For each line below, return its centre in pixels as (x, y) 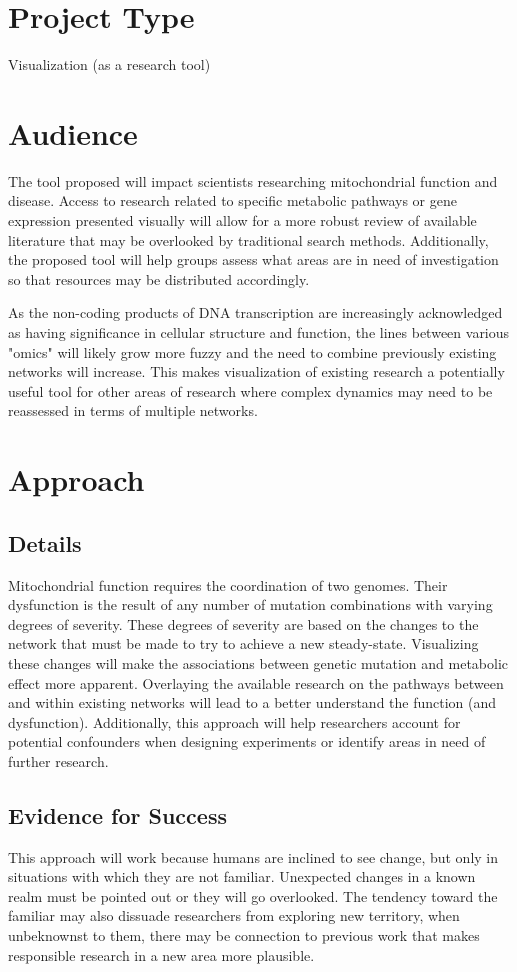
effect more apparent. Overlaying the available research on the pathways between (256, 682)
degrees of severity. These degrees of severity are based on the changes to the (243, 623)
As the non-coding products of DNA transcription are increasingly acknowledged (255, 312)
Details (45, 542)
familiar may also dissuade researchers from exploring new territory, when (234, 915)
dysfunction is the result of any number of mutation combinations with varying (250, 604)
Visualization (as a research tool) (109, 64)
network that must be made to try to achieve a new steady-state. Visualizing (243, 643)
